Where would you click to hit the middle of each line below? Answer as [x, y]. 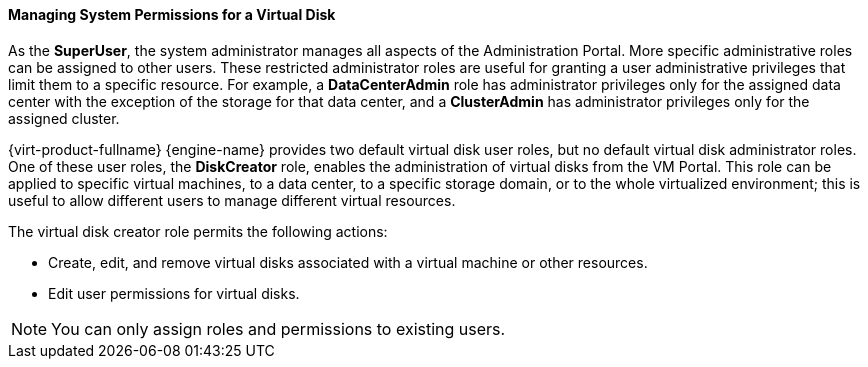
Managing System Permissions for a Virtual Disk [172, 14]
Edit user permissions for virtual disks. [174, 293]
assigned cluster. [64, 118]
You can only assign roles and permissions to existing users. [278, 328]
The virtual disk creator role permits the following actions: [198, 231]
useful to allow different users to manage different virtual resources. [232, 200]
